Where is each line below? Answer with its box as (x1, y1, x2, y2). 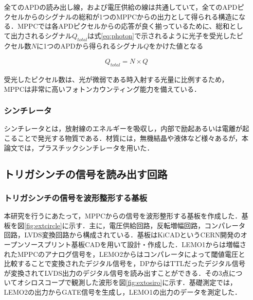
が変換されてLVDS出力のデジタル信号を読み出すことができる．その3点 (4, 267, 229, 278)
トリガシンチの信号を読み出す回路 (4, 166, 167, 181)
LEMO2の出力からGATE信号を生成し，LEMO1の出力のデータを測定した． (4, 286, 241, 297)
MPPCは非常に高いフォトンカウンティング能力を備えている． (4, 83, 201, 94)
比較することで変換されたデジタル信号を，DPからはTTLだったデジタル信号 (4, 258, 246, 268)
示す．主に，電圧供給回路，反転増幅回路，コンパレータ (69, 220, 246, 230)
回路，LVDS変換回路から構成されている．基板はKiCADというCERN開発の (4, 230, 241, 240)
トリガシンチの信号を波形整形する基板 (4, 191, 147, 203)
